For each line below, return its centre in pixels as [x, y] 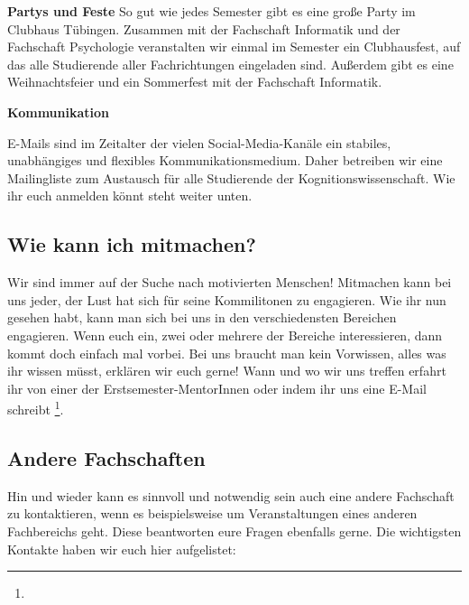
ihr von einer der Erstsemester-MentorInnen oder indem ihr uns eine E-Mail [217, 388]
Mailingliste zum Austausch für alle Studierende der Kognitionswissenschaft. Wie [231, 177]
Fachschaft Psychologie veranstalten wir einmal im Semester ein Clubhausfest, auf [234, 47]
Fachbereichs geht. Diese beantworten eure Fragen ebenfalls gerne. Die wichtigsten [234, 531]
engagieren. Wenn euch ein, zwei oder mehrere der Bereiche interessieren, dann [225, 335]
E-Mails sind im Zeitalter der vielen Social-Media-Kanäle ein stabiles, [199, 142]
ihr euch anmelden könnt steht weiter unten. [130, 195]
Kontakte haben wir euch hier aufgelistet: [122, 549]
